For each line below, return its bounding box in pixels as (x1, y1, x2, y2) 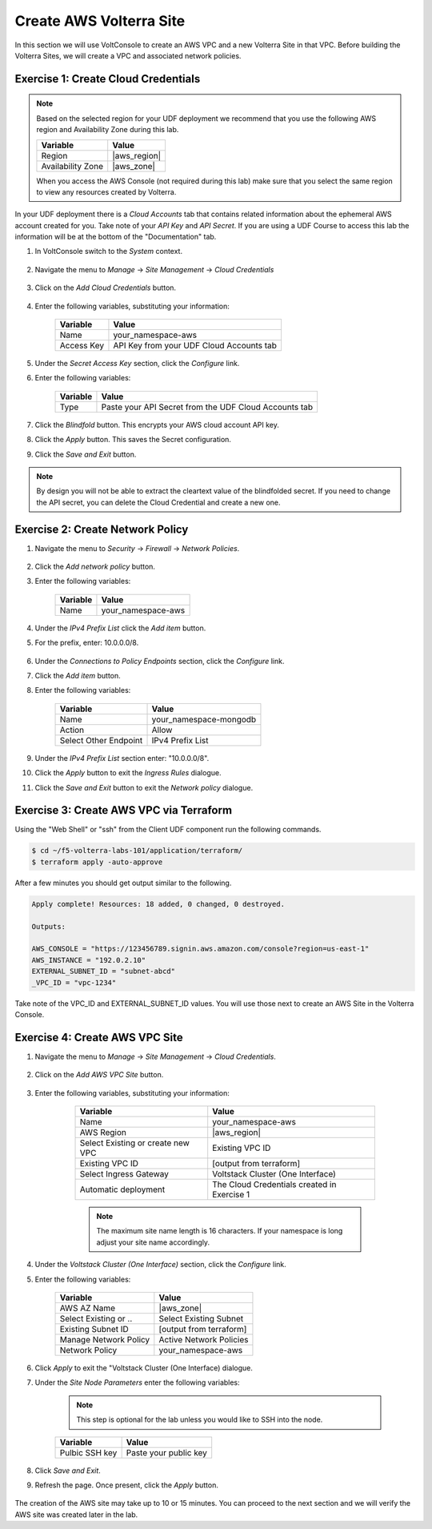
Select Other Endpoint (59, 734, 143, 746)
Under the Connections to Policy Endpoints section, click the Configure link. (34, 656, 285, 666)
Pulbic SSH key (59, 1447, 118, 1458)
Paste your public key (126, 1447, 208, 1458)
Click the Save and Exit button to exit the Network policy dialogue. (34, 783, 254, 792)
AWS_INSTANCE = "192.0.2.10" (31, 956, 146, 964)
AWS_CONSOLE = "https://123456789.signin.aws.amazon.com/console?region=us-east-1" (31, 944, 370, 953)
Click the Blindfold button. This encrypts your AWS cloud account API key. (34, 420, 279, 429)
